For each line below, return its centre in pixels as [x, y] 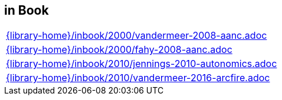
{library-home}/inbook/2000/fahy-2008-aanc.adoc [119, 50]
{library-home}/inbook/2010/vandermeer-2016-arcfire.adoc [138, 78]
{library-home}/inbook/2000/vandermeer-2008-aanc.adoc [137, 36]
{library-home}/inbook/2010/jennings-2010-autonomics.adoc [142, 64]
